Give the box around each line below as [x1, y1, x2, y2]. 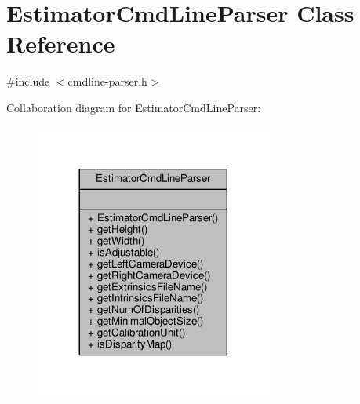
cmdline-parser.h [67, 73, 147, 89]
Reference [6, 27, 115, 60]
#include [6, 73, 50, 89]
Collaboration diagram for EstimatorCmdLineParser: [6, 99, 261, 115]
